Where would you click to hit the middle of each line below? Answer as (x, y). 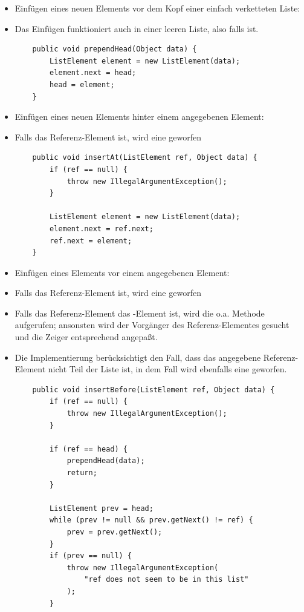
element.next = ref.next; (102, 229)
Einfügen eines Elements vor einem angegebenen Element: (122, 272)
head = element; (82, 84)
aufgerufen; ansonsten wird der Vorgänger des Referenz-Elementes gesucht (152, 325)
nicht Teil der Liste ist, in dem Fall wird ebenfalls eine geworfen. (167, 369)
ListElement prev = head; (102, 508)
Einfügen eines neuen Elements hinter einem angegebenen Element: (139, 117)
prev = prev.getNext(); (115, 532)
